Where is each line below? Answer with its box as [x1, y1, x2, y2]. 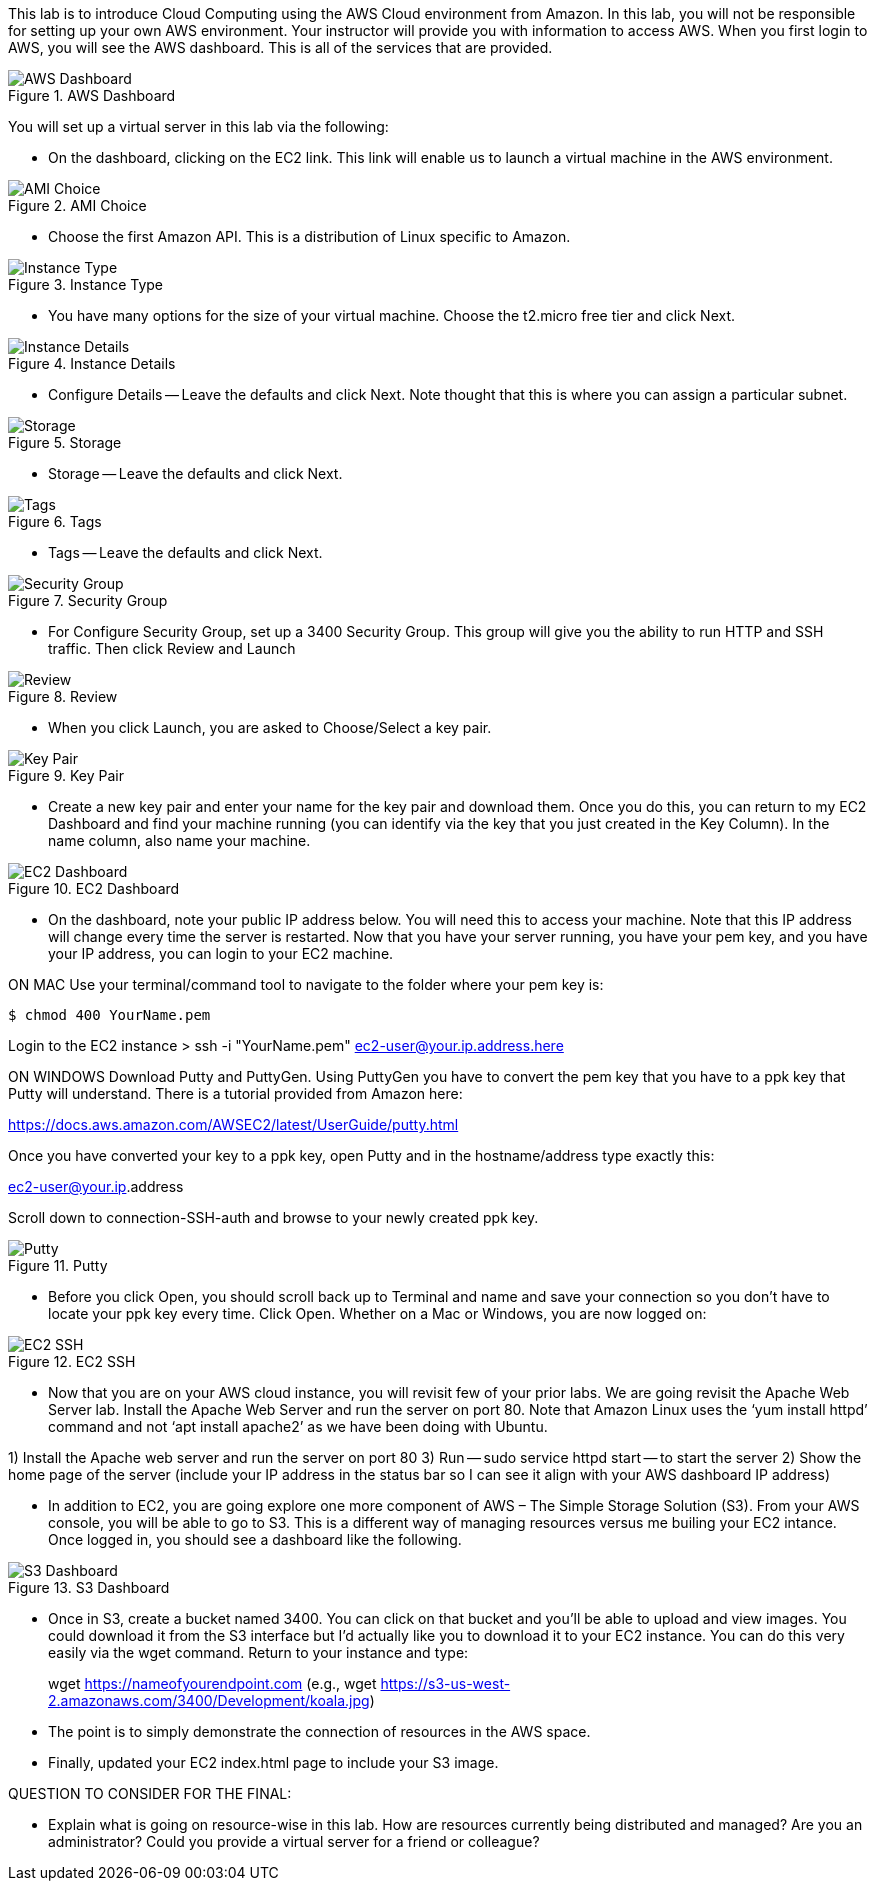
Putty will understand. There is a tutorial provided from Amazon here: [8, 1085, 463, 1102]
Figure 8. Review [8, 688, 118, 705]
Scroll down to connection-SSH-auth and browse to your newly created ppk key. [8, 1209, 539, 1226]
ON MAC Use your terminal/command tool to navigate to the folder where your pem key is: [8, 976, 604, 993]
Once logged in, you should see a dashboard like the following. [48, 1531, 462, 1548]
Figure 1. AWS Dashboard [8, 87, 176, 104]
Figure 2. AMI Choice [8, 197, 147, 214]
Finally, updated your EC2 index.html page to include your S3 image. [48, 1754, 499, 1771]
